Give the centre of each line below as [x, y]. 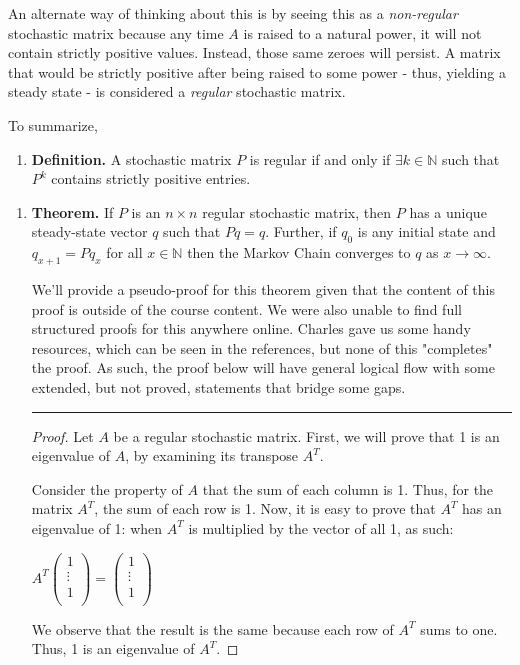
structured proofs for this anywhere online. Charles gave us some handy [251, 328]
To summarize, [53, 124]
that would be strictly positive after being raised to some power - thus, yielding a [257, 71]
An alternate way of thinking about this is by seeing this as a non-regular [233, 13]
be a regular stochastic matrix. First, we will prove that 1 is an [306, 435]
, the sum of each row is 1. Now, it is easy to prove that [265, 508]
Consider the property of [107, 488]
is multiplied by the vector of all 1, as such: [321, 527]
